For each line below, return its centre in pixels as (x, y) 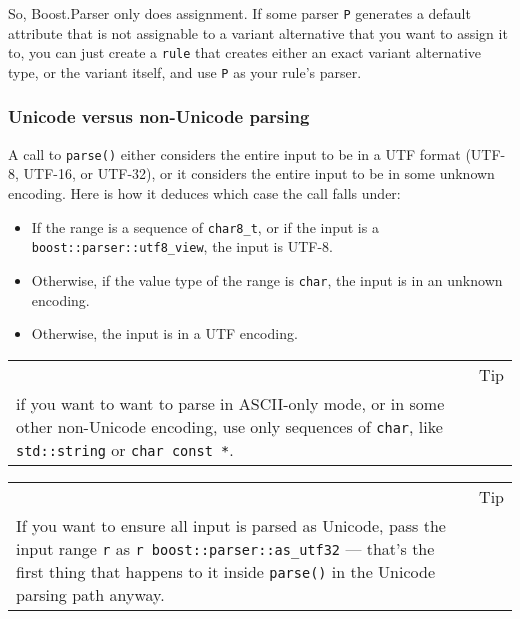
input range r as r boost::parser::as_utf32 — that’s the (225, 548)
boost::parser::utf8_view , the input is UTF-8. (182, 246)
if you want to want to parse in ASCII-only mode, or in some (230, 403)
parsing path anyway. (90, 594)
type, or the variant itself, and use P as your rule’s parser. (185, 71)
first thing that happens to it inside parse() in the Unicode (225, 571)
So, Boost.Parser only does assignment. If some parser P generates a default (239, 13)
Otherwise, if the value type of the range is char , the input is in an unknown (267, 279)
